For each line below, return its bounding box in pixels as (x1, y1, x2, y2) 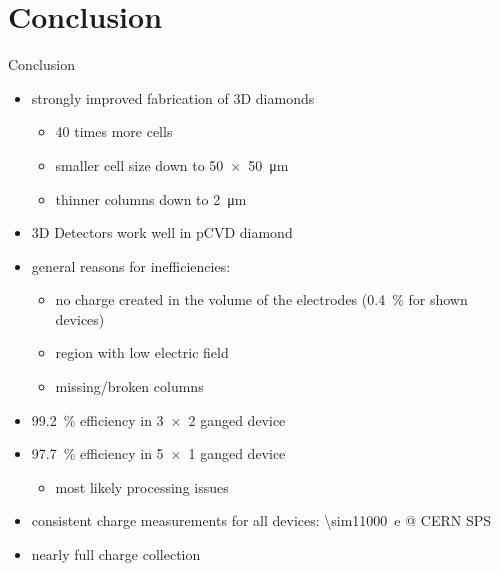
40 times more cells (55, 121, 173, 142)
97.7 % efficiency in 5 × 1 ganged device (31, 443, 286, 464)
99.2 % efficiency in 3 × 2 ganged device (31, 409, 286, 430)
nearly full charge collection (31, 544, 201, 565)
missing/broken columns (55, 376, 204, 397)
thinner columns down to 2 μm (55, 188, 247, 209)
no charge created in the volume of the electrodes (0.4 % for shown (55, 289, 468, 310)
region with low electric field (55, 342, 229, 363)
